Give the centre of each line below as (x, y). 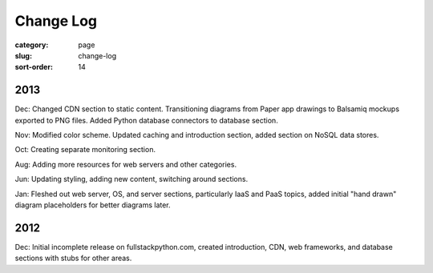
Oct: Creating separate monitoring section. (85, 150)
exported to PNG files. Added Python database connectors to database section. (146, 120)
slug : (23, 55)
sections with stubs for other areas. (73, 258)
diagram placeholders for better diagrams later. (93, 205)
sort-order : (34, 67)
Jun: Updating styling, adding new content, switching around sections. (132, 179)
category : (32, 45)
